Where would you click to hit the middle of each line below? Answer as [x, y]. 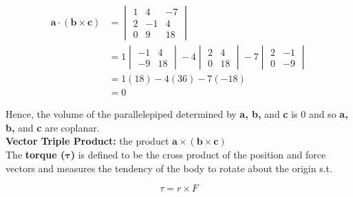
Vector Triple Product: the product [87, 141]
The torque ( [35, 154]
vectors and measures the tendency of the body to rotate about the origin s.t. [169, 168]
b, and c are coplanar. [53, 127]
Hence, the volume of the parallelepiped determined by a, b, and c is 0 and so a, [177, 114]
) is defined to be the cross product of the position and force [198, 154]
